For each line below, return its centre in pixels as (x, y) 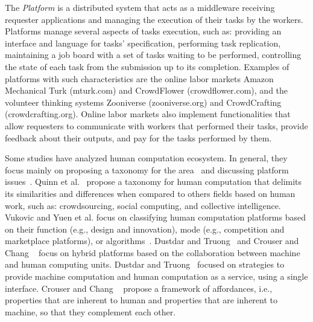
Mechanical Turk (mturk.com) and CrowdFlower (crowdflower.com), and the (147, 90)
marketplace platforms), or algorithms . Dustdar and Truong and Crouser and (152, 241)
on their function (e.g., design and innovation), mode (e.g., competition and (145, 229)
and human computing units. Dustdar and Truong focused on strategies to (145, 264)
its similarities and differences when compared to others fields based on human (150, 193)
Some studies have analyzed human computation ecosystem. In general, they (146, 158)
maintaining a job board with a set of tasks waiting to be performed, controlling (153, 55)
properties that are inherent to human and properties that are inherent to (141, 300)
